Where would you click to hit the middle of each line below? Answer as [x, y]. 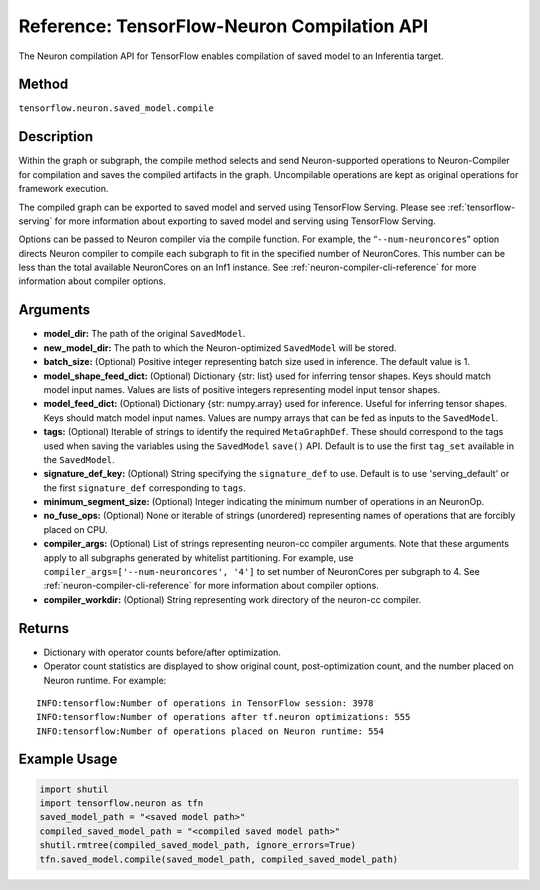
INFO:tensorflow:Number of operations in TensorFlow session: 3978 [205, 703]
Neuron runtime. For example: [105, 680]
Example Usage [68, 759]
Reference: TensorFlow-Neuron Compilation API [223, 26]
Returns [44, 628]
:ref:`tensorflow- [481, 207]
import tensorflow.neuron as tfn [121, 803]
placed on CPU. [76, 529]
